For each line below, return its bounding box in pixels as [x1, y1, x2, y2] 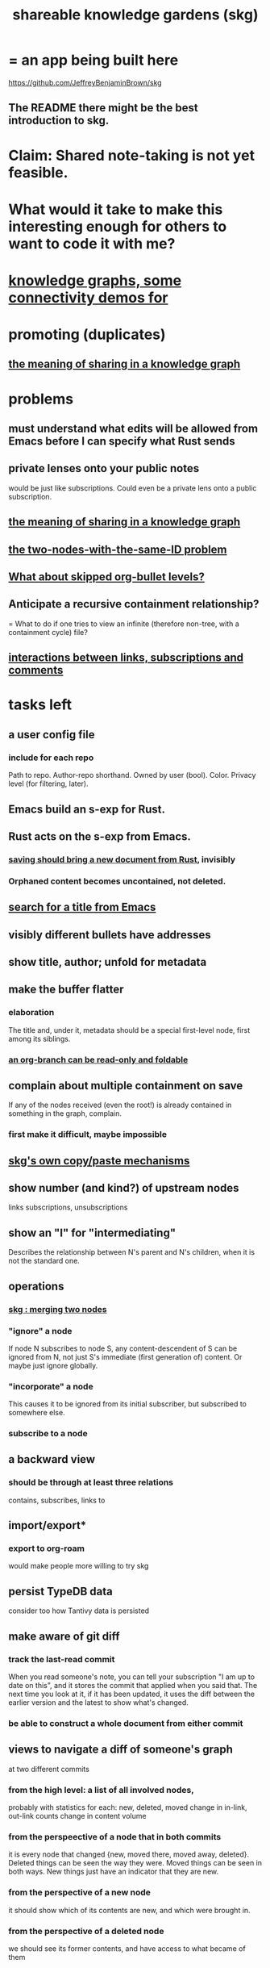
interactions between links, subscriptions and [8, 651, 244, 665]
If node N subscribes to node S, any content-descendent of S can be [8, 1343, 238, 1353]
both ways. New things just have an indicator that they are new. [8, 1866, 219, 1877]
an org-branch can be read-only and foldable [8, 1054, 189, 1065]
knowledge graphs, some [8, 271, 182, 290]
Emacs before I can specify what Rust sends [8, 434, 235, 449]
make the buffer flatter [8, 983, 124, 997]
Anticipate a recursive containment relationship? [8, 597, 260, 611]
